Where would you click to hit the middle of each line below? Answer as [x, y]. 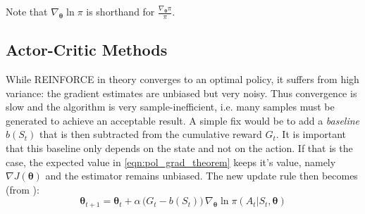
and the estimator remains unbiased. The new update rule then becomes [202, 176]
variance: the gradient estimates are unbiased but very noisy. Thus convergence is [181, 93]
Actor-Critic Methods [87, 50]
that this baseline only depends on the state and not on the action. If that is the [179, 148]
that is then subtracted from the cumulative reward [151, 134]
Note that [27, 11]
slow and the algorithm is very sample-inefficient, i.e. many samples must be [170, 107]
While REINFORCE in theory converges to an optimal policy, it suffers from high [182, 79]
